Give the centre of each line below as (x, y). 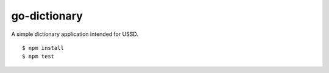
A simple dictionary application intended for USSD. (75, 34)
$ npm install (43, 48)
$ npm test (38, 57)
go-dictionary (47, 16)
